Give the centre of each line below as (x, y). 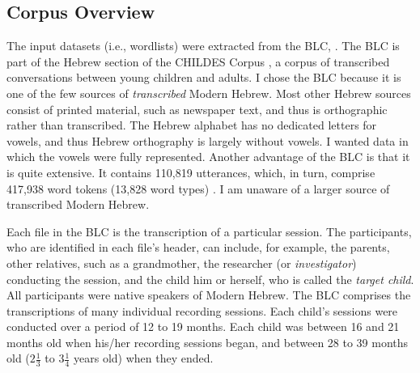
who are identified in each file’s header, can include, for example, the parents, (198, 247)
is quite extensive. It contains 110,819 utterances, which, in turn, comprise (191, 172)
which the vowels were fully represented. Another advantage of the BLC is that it (208, 157)
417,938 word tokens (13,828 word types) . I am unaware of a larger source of (198, 188)
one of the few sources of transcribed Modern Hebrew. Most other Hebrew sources (209, 93)
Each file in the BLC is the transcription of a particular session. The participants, (209, 231)
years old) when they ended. (144, 358)
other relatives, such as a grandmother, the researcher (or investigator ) (182, 263)
